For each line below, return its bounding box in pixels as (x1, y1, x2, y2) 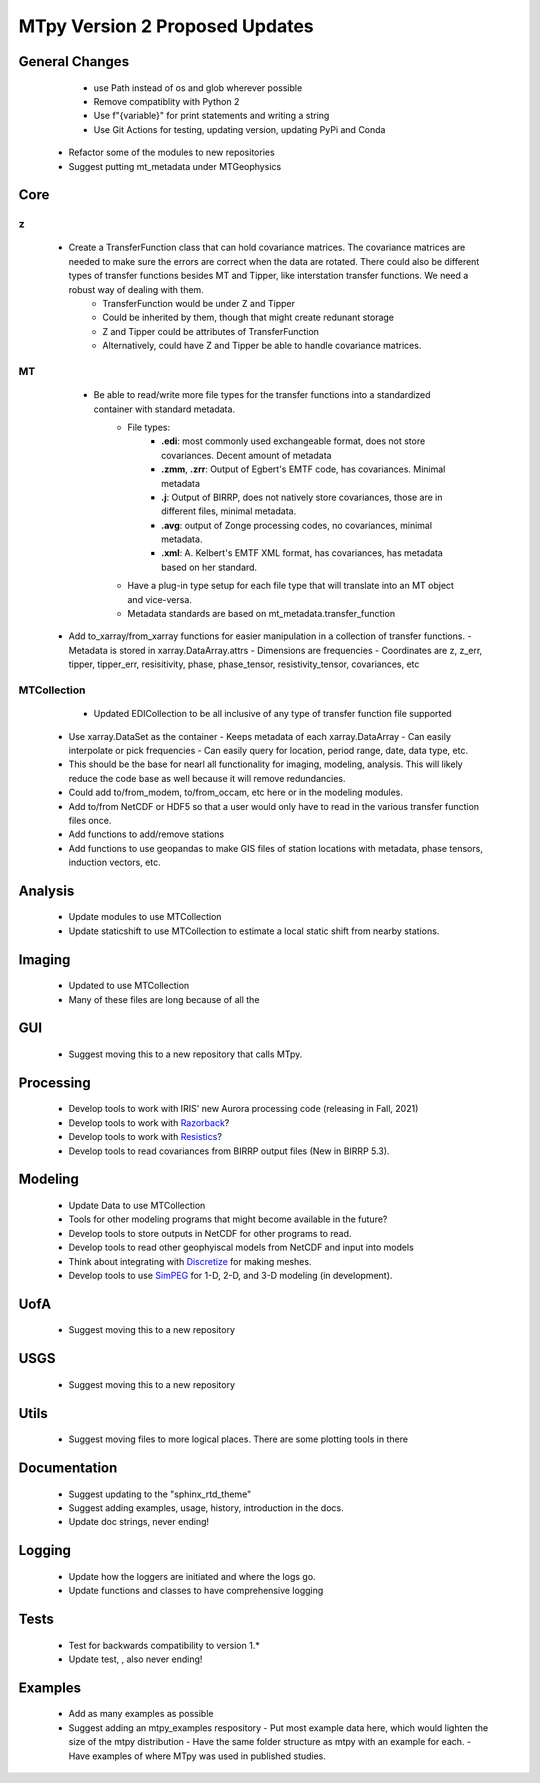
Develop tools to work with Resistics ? (68, 1131, 222, 1143)
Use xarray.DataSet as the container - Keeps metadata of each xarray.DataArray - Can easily (68, 730, 452, 742)
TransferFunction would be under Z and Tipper (102, 298, 295, 310)
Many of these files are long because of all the (68, 993, 260, 1005)
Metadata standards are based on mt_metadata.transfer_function (127, 608, 395, 620)
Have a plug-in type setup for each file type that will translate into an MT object (127, 580, 455, 592)
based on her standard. (161, 561, 258, 573)
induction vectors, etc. (68, 856, 161, 869)
